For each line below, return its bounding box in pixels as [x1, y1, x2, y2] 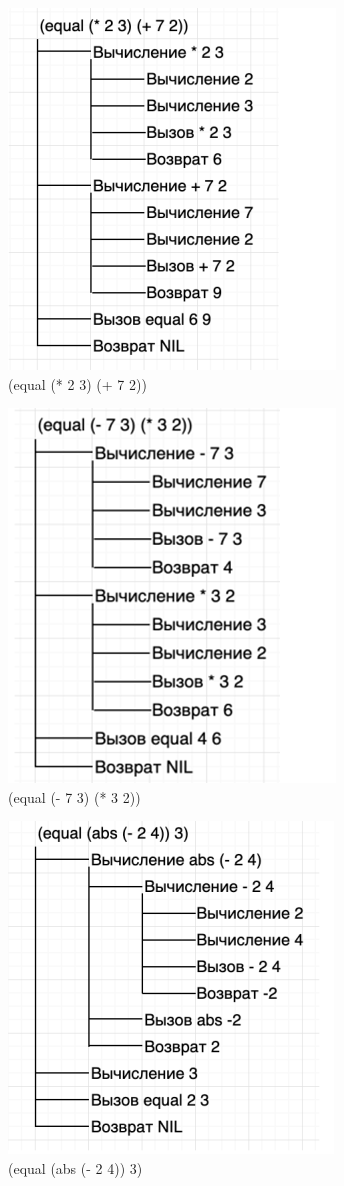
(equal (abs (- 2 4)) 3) [8, 1157, 143, 1178]
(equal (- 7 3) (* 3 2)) [8, 786, 141, 807]
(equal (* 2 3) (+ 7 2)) [8, 373, 147, 394]
